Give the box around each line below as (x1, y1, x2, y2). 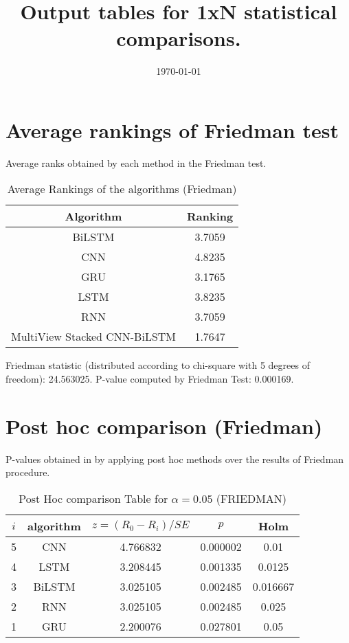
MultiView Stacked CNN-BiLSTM (11, 328, 177, 345)
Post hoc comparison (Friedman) (5, 411, 323, 440)
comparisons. (116, 24, 241, 52)
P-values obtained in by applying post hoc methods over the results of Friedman (5, 451, 344, 466)
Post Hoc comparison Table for (19, 490, 168, 506)
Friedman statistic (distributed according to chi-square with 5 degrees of (5, 358, 310, 372)
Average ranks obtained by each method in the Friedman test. (5, 155, 267, 170)
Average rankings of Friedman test (5, 115, 339, 144)
